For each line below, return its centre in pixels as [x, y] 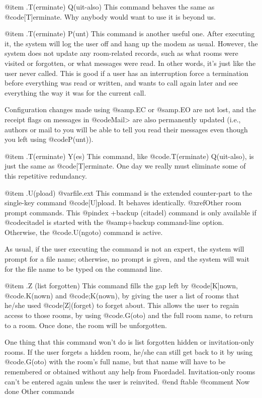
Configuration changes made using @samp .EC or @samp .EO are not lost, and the [130, 109]
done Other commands [39, 391]
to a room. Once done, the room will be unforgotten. [86, 325]
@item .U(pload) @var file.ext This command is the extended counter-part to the [128, 192]
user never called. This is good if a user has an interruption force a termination [126, 73]
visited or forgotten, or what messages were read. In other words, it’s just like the [130, 63]
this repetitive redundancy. [46, 175]
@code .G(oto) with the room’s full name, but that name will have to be [115, 362]
